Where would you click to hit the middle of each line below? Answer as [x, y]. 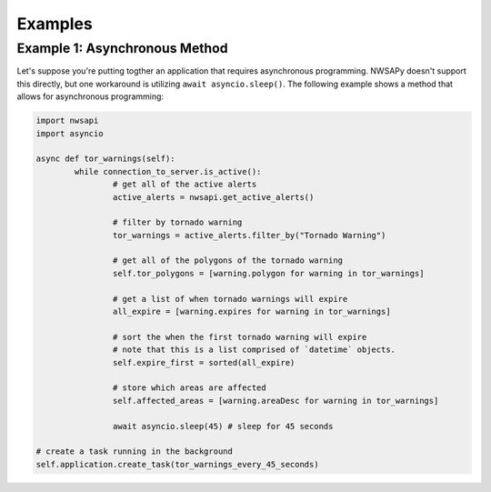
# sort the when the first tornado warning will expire [240, 337]
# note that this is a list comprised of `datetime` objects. [254, 350]
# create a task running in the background [135, 452]
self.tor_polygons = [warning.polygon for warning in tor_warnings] [268, 273]
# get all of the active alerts [185, 185]
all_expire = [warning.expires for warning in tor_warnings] [251, 312]
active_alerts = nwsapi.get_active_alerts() [213, 197]
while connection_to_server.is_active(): [168, 171]
